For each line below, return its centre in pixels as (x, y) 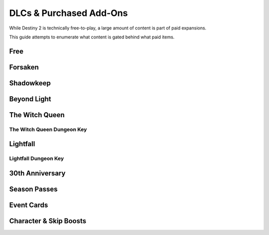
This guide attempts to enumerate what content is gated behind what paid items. (92, 37)
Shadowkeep (30, 83)
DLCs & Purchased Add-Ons (68, 13)
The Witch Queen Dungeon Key (48, 129)
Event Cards (29, 205)
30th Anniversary (37, 173)
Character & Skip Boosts (48, 221)
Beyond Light (30, 99)
